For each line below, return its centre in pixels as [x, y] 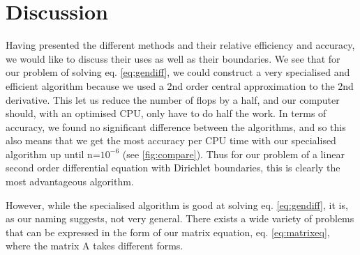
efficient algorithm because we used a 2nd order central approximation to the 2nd [180, 85]
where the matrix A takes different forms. [95, 246]
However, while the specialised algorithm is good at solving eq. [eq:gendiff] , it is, [177, 204]
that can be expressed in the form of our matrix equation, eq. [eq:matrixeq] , [168, 232]
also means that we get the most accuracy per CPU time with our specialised [171, 140]
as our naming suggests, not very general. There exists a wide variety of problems [180, 218]
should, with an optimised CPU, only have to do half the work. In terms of [166, 113]
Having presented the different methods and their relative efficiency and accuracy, [180, 45]
